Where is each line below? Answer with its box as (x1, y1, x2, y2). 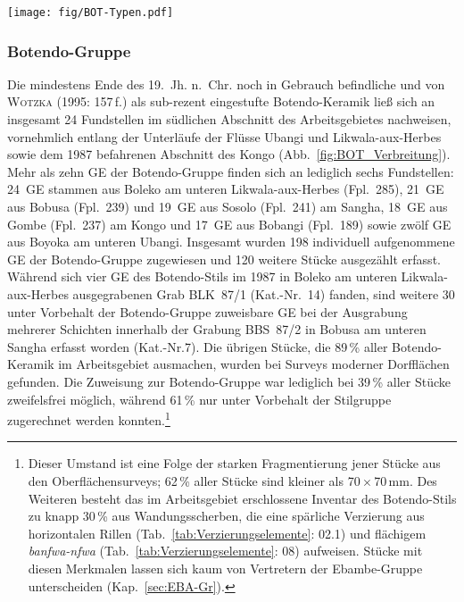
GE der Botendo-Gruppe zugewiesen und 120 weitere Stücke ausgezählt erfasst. (7, 249, 441, 268)
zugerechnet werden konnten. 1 (7, 408, 170, 429)
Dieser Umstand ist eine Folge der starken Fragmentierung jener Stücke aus (28, 454, 441, 472)
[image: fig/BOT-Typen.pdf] (7, 6, 174, 19)
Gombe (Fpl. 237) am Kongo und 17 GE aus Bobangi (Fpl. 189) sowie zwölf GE (7, 214, 452, 233)
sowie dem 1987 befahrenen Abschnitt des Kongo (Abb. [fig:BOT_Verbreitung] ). (7, 145, 451, 163)
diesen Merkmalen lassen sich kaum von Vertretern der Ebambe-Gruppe (28, 558, 423, 577)
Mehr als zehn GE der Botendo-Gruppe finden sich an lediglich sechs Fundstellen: (7, 162, 454, 180)
